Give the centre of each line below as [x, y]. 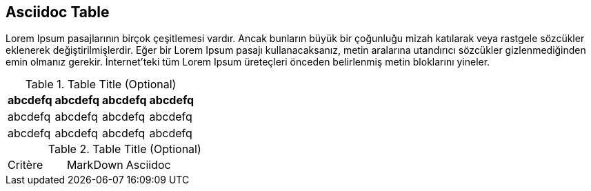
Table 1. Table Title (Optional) [101, 84]
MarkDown [95, 165]
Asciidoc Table [58, 12]
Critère [26, 165]
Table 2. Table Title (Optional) [124, 149]
